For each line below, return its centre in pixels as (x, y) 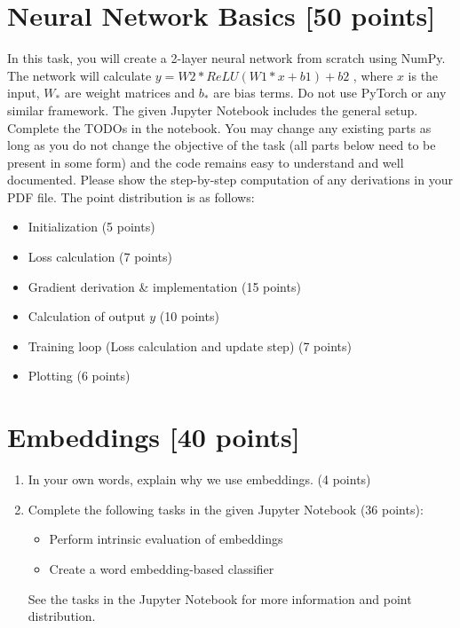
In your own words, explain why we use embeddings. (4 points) (199, 479)
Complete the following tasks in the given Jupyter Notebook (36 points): (226, 509)
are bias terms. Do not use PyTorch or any (330, 93)
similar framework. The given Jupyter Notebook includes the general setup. (213, 110)
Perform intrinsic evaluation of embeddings (166, 539)
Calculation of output (87, 316)
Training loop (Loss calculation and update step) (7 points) (190, 345)
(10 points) (189, 316)
